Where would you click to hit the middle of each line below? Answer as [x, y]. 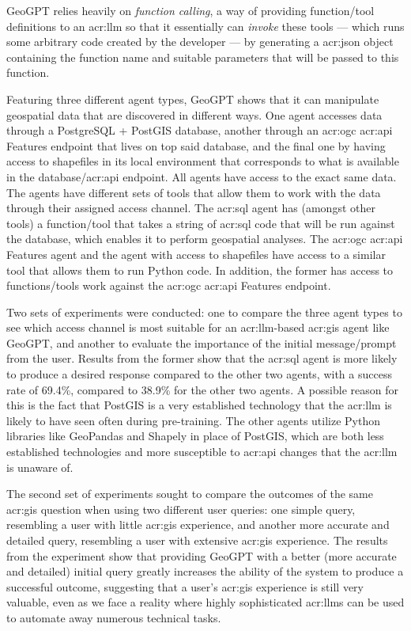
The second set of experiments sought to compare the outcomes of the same [190, 494]
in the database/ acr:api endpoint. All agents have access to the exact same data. [202, 176]
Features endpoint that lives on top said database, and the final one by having [196, 145]
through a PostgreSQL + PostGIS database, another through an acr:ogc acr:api [200, 130]
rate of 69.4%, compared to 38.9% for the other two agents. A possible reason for [202, 389]
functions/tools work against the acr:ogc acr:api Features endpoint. [169, 285]
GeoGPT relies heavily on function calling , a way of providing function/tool [190, 10]
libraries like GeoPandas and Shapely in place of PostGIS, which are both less [195, 436]
